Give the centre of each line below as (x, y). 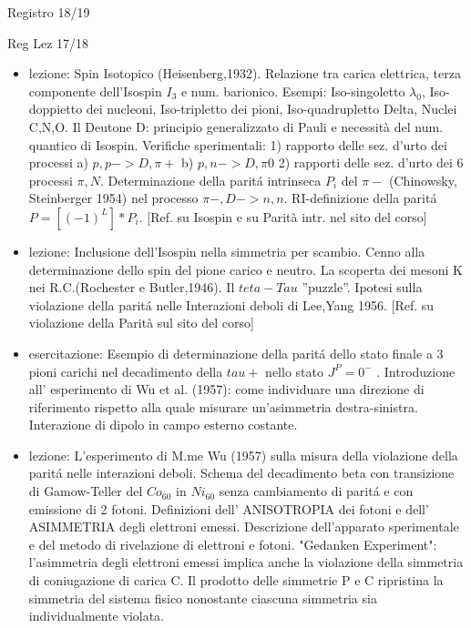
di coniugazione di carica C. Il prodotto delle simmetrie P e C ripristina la (236, 580)
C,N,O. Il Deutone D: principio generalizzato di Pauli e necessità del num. (236, 126)
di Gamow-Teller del (86, 491)
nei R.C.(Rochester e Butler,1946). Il (132, 287)
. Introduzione (416, 371)
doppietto (56, 109)
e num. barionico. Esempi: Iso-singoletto (293, 91)
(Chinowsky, (423, 180)
